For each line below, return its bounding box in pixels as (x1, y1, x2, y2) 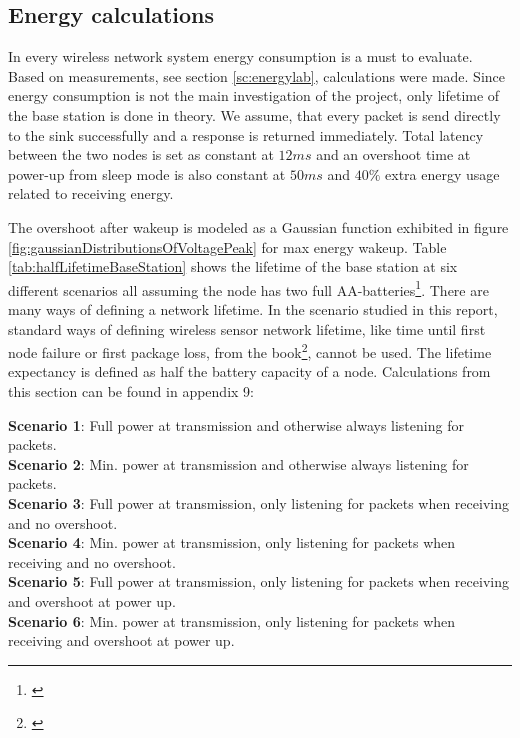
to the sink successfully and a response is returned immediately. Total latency (8, 124, 484, 145)
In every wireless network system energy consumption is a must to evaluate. (8, 46, 473, 67)
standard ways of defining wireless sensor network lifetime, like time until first (8, 318, 486, 339)
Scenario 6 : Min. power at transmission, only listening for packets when (8, 610, 456, 631)
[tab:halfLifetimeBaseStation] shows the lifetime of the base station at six (8, 256, 458, 277)
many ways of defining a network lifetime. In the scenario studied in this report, (8, 298, 498, 319)
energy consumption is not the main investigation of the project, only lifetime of (8, 85, 500, 106)
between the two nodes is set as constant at (8, 144, 274, 165)
